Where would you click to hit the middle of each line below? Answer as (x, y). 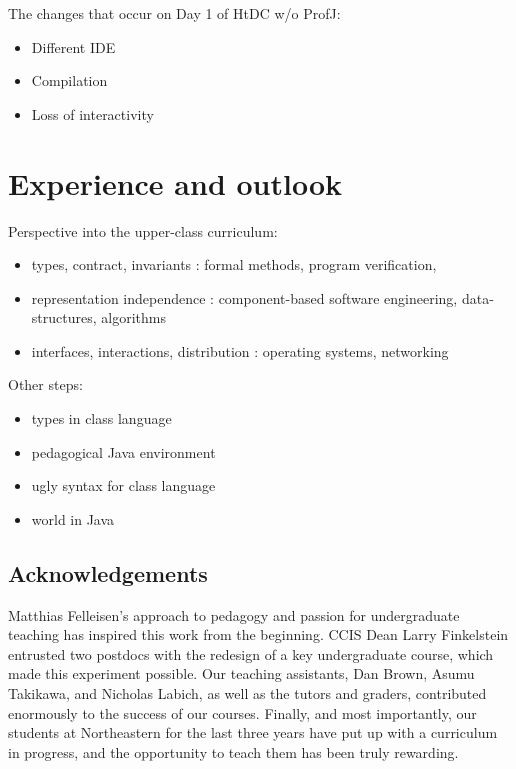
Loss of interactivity (92, 113)
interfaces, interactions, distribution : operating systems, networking (240, 350)
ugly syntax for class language (123, 485)
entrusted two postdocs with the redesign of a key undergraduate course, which (251, 653)
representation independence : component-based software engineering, (244, 297)
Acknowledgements (108, 572)
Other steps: (45, 384)
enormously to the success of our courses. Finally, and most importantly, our (242, 712)
